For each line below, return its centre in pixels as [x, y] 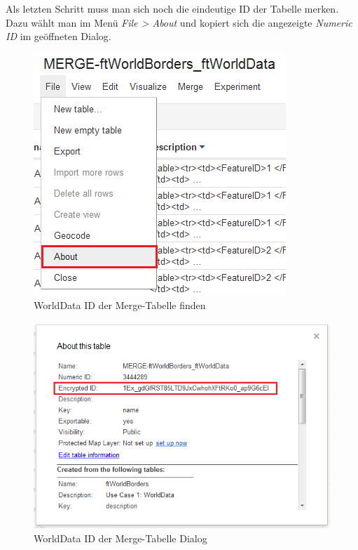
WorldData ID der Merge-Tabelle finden [120, 305]
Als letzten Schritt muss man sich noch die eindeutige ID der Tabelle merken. [172, 8]
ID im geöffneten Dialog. [58, 36]
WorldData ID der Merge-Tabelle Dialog [121, 538]
